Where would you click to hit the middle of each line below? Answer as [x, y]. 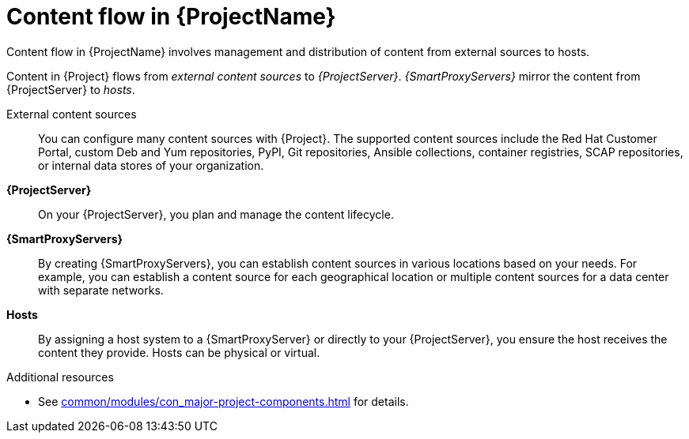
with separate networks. [101, 290]
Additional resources [60, 377]
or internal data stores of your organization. [151, 165]
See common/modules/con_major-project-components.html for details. [223, 401]
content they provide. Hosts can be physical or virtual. [179, 352]
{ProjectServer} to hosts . [71, 89]
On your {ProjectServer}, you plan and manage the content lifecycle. [216, 214]
